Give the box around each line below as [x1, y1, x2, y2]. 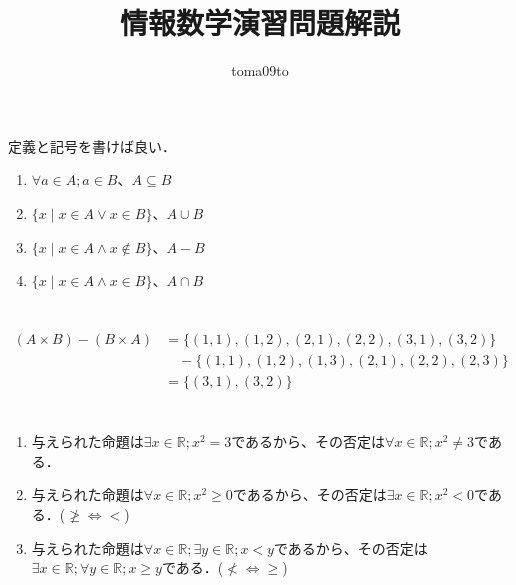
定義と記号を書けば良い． [8, 135, 176, 156]
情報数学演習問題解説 [119, 2, 400, 43]
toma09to [231, 60, 289, 81]
